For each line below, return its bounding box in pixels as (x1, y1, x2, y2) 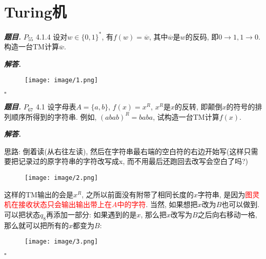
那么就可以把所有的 (4, 219, 69, 230)
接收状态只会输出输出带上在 (18, 199, 112, 210)
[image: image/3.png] (25, 238, 98, 246)
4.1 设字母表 (35, 101, 76, 112)
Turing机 (4, 1, 67, 22)
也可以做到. (221, 199, 260, 210)
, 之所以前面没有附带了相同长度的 (81, 189, 194, 199)
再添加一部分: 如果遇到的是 (46, 209, 137, 219)
